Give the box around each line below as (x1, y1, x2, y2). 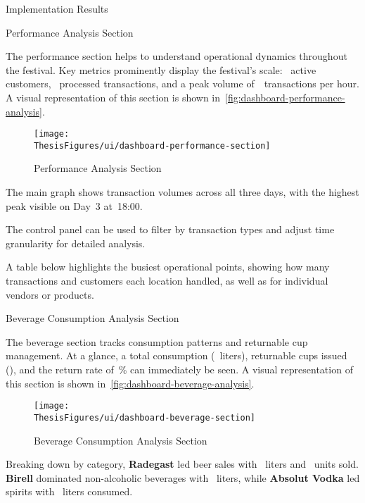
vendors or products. (6, 287, 94, 302)
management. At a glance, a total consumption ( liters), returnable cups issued (6, 348, 347, 363)
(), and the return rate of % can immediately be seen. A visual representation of (6, 362, 353, 376)
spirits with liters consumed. (6, 484, 133, 499)
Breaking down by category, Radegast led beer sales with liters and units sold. (6, 457, 359, 471)
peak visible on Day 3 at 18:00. (6, 198, 143, 213)
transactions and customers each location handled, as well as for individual (6, 273, 328, 288)
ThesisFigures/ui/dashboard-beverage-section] (34, 412, 255, 423)
